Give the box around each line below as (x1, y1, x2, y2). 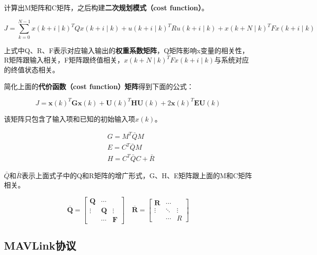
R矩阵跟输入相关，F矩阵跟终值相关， (4, 55, 124, 65)
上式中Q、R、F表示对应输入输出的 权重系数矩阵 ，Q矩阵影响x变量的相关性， (4, 45, 249, 55)
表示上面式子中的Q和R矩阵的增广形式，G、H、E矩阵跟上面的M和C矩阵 (21, 170, 252, 180)
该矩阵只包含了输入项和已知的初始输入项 (4, 113, 135, 124)
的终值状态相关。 (4, 64, 59, 74)
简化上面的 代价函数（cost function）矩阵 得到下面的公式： (4, 81, 194, 91)
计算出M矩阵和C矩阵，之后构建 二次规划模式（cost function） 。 (4, 2, 209, 12)
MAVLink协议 (4, 238, 76, 253)
